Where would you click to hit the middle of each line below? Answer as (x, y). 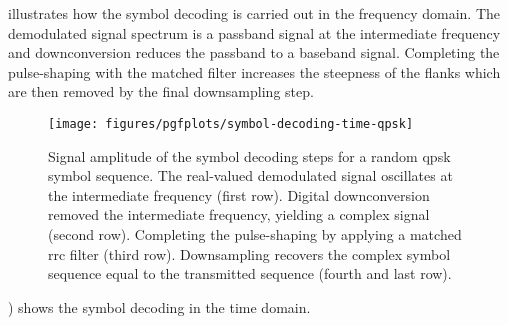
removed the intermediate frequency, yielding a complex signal (239, 214)
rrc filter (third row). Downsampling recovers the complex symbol (249, 253)
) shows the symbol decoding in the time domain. (159, 306)
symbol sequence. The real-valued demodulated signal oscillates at (250, 175)
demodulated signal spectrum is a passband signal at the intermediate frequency (254, 32)
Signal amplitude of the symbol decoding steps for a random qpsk (249, 155)
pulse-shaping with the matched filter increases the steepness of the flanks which (254, 71)
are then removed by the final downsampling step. (161, 91)
